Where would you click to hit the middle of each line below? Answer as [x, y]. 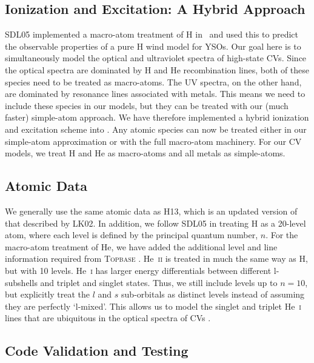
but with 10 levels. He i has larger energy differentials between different [138, 270]
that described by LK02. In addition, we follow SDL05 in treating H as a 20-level [155, 223]
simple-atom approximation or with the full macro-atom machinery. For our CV [153, 141]
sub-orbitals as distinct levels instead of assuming [213, 294]
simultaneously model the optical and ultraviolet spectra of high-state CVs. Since [156, 58]
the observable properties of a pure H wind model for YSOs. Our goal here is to [153, 46]
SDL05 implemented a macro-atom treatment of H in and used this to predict [152, 34]
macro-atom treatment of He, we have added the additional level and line [141, 246]
